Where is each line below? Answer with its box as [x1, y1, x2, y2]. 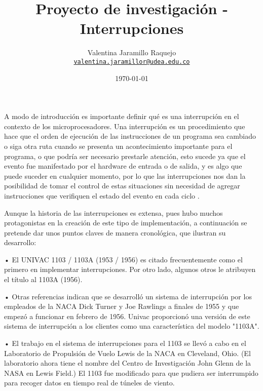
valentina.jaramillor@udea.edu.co [73, 58, 190, 65]
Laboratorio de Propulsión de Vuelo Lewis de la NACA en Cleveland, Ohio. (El [4, 347, 251, 358]
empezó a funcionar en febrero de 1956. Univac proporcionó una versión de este [4, 310, 250, 321]
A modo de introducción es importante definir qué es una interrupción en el [4, 111, 239, 122]
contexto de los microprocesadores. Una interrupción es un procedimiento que [4, 121, 245, 131]
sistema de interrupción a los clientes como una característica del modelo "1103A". [4, 321, 259, 331]
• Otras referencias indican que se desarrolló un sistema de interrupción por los [4, 291, 252, 301]
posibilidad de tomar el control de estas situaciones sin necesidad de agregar [4, 180, 240, 191]
